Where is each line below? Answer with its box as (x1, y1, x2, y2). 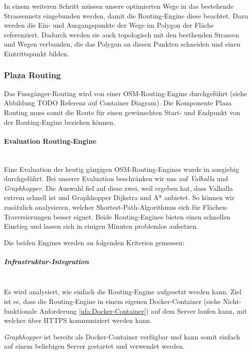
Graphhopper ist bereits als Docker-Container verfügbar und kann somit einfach (4, 331, 240, 341)
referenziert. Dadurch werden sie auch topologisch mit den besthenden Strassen (4, 29, 239, 39)
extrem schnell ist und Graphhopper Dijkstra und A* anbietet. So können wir (4, 192, 235, 202)
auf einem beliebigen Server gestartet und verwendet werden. (4, 341, 185, 351)
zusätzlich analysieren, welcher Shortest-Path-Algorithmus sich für (4, 202, 201, 212)
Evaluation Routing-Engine (4, 135, 96, 146)
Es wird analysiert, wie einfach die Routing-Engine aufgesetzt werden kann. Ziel (4, 287, 242, 297)
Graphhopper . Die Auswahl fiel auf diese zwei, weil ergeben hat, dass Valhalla (4, 183, 233, 193)
